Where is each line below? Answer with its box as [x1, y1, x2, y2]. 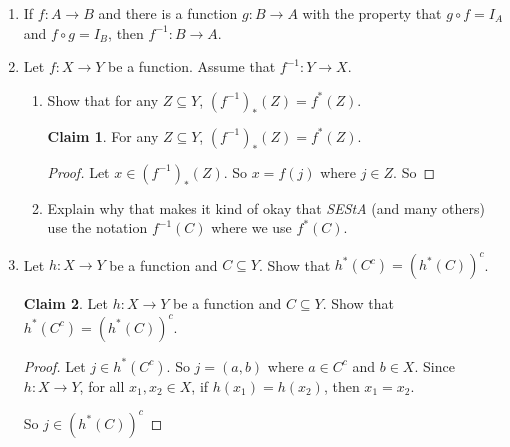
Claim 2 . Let [23, 293, 108, 314]
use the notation [47, 217, 148, 238]
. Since [414, 355, 455, 376]
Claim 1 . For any [47, 125, 159, 146]
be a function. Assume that [108, 56, 276, 77]
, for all [79, 375, 125, 396]
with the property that [302, 3, 442, 23]
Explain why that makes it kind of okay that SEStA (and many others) [47, 197, 485, 218]
